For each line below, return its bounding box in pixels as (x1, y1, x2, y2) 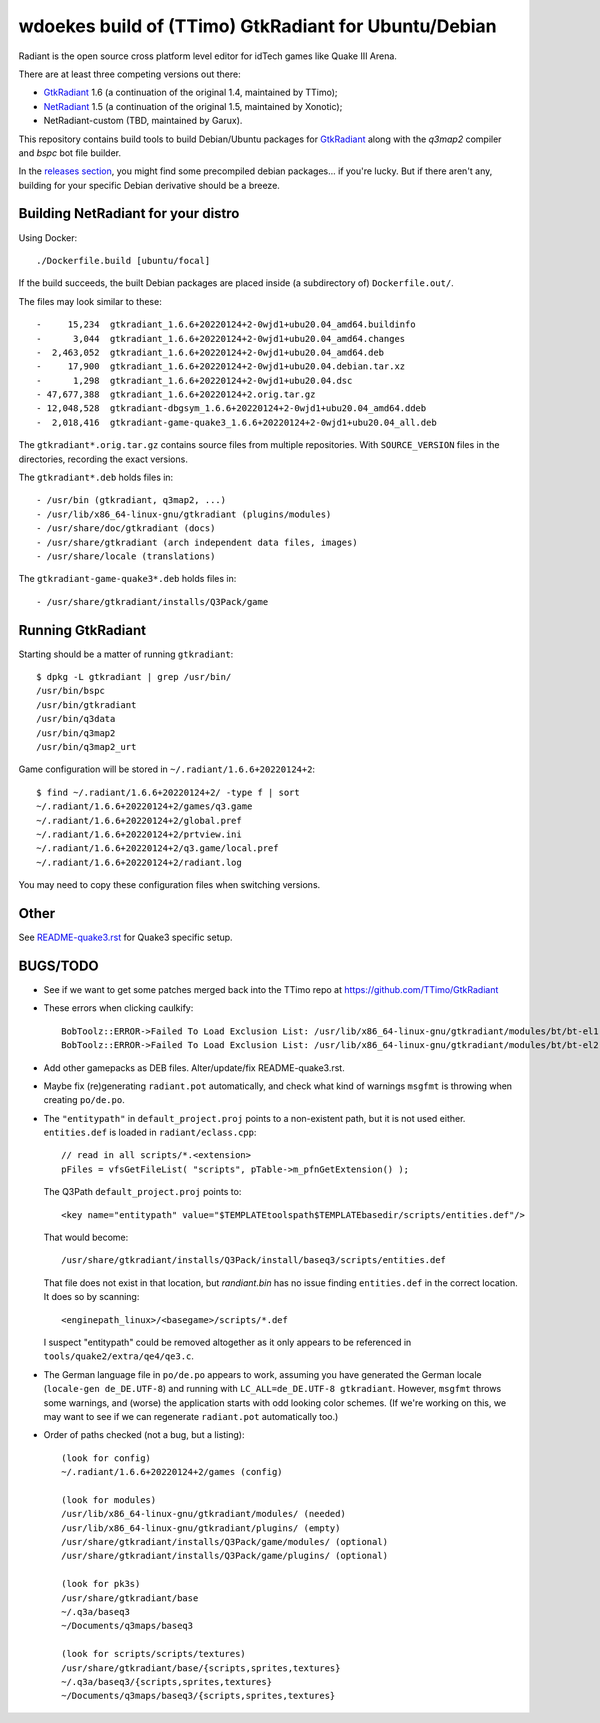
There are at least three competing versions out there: (18, 68, 242, 80)
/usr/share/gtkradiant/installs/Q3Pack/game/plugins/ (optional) (61, 1550, 389, 1562)
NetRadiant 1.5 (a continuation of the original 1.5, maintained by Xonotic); (43, 100, 343, 112)
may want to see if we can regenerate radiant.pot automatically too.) (43, 1410, 339, 1422)
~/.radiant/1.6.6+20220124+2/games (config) (61, 1466, 284, 1478)
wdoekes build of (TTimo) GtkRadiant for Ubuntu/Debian (18, 15, 497, 37)
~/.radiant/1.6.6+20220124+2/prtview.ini (36, 828, 242, 840)
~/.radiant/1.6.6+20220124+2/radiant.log (36, 856, 242, 868)
